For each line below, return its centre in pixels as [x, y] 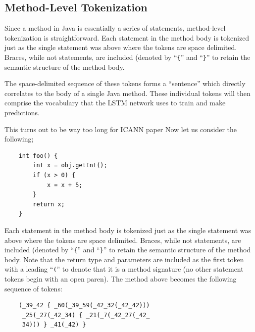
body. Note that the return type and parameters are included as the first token [124, 259]
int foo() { [38, 156]
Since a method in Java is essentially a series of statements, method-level [115, 28]
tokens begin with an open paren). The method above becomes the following [121, 279]
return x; [49, 204]
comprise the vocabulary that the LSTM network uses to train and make [115, 103]
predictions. [22, 113]
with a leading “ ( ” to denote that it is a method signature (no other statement [124, 269]
